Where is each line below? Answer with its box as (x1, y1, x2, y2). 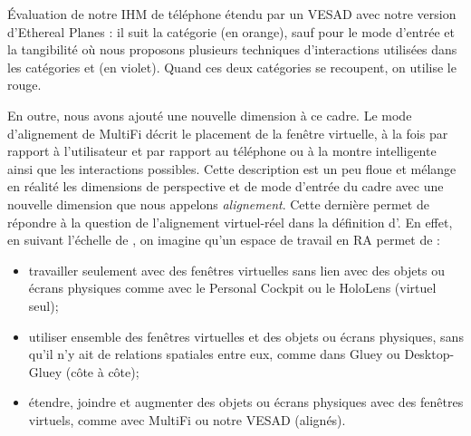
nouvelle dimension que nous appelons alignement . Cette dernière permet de (7, 194, 429, 213)
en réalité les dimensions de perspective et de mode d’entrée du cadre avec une (7, 177, 444, 196)
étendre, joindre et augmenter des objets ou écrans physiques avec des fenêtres (28, 392, 464, 412)
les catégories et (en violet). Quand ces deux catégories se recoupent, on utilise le (7, 57, 457, 76)
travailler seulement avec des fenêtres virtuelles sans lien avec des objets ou (28, 260, 445, 279)
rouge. (7, 75, 42, 94)
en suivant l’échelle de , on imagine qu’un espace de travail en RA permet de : (7, 230, 440, 249)
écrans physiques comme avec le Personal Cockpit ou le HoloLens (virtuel (28, 278, 437, 297)
